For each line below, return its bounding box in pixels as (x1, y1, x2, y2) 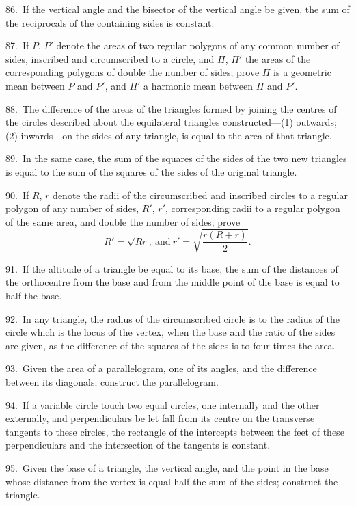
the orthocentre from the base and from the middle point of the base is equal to (5, 275, 340, 289)
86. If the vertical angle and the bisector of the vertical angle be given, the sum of (5, 2, 350, 16)
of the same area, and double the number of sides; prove (5, 214, 241, 228)
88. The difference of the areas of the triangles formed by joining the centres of (5, 101, 337, 116)
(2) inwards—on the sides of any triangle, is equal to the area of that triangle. (5, 128, 332, 142)
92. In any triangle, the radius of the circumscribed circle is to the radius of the (5, 311, 340, 325)
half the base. (5, 289, 62, 303)
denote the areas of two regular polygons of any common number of (56, 38, 340, 53)
